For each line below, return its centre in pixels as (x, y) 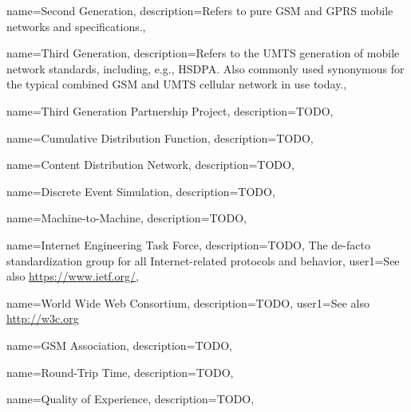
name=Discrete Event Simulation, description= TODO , (141, 191)
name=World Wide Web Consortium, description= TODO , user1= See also (188, 302)
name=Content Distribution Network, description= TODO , (150, 165)
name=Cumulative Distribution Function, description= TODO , (160, 137)
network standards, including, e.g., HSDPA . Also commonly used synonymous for (205, 68)
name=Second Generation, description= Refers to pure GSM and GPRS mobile (200, 10)
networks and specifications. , (76, 26)
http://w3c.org (43, 318)
